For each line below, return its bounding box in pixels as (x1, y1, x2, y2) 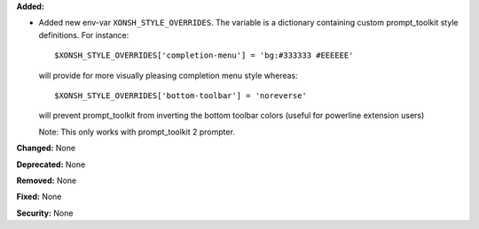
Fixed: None (16, 191, 62, 202)
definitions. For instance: (38, 29, 130, 40)
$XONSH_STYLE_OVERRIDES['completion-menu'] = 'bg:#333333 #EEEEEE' (54, 50, 354, 61)
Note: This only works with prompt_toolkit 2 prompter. (38, 126, 235, 137)
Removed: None (16, 175, 77, 186)
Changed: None (16, 142, 75, 154)
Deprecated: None (16, 159, 86, 170)
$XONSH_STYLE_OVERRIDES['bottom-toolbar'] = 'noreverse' (54, 90, 308, 101)
